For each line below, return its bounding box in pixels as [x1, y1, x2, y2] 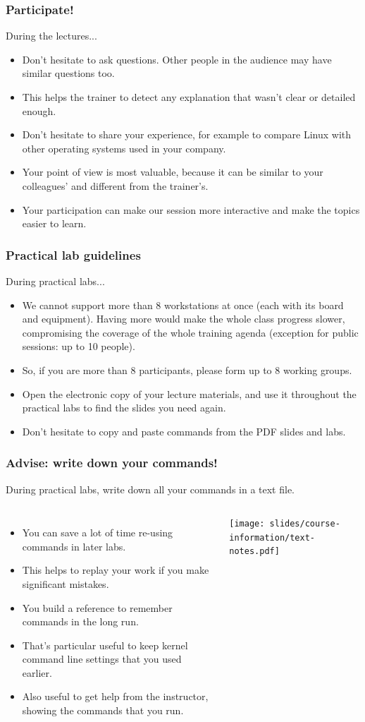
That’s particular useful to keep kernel [22, 637, 188, 652]
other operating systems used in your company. [22, 140, 226, 155]
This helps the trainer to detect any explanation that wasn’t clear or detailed [22, 90, 356, 104]
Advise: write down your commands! [6, 454, 218, 471]
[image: [229, 519, 265, 529]
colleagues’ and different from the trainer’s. [22, 178, 209, 193]
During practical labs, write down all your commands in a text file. [6, 481, 295, 496]
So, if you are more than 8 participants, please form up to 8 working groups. [22, 362, 352, 377]
